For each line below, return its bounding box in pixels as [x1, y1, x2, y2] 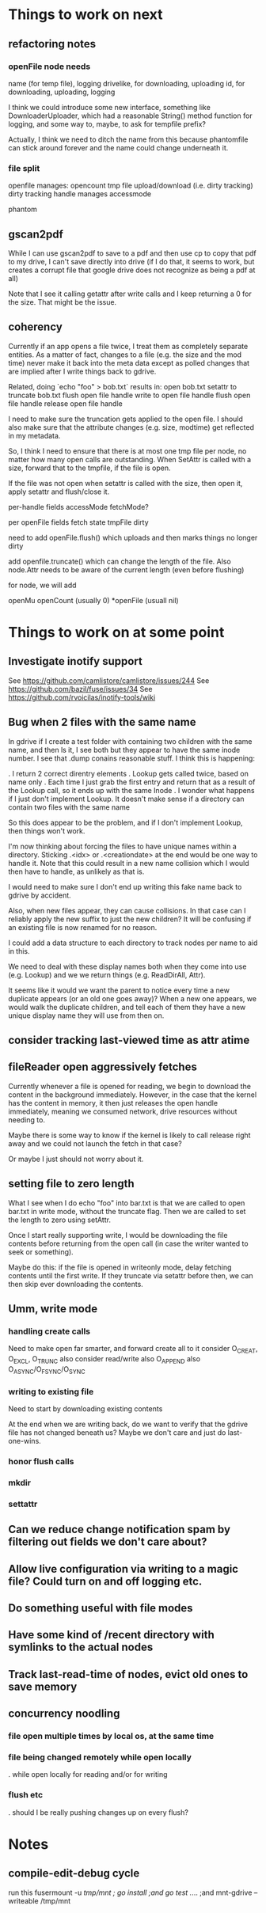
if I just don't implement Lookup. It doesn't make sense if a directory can [8, 794, 245, 803]
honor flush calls [8, 1456, 74, 1467]
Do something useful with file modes [8, 1601, 193, 1615]
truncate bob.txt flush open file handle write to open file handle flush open [8, 390, 251, 400]
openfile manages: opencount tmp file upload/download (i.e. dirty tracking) [8, 180, 253, 191]
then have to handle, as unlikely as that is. [8, 867, 145, 876]
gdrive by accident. [8, 890, 71, 900]
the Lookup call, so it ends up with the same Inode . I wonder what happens [8, 785, 255, 795]
